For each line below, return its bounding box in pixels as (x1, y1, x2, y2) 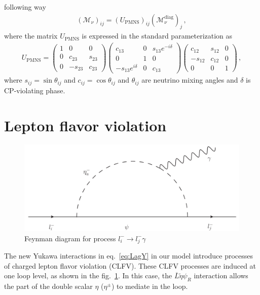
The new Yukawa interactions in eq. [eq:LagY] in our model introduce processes (4, 250, 253, 261)
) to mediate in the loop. (111, 281, 188, 291)
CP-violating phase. (4, 85, 65, 95)
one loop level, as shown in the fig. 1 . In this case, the (4, 270, 172, 281)
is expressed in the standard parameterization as (82, 30, 233, 41)
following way (4, 2, 46, 12)
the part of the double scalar (4, 281, 93, 291)
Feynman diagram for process (24, 233, 116, 243)
